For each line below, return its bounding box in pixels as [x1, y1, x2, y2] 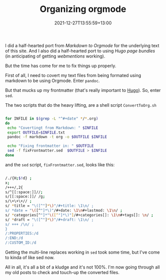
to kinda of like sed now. [5, 255, 55, 261]
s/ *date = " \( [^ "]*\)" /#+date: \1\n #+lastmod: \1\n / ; [5, 208, 123, 213]
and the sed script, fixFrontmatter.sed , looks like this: [5, 161, 115, 167]
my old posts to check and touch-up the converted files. [5, 270, 120, 276]
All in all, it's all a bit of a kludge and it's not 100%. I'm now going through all [5, 264, 160, 270]
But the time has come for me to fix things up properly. [5, 63, 117, 69]
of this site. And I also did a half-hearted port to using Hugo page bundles [5, 48, 156, 54]
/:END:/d [5, 236, 23, 241]
